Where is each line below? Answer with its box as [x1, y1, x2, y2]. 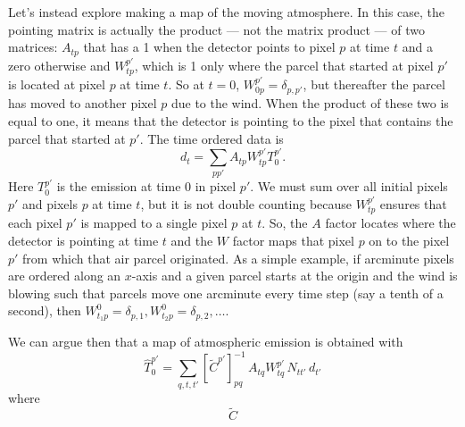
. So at [168, 75, 204, 94]
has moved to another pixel [8, 94, 157, 113]
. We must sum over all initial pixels [250, 177, 448, 196]
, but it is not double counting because [140, 195, 353, 213]
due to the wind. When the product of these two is [170, 94, 449, 113]
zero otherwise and [8, 55, 111, 74]
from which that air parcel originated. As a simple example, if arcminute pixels [22, 248, 454, 267]
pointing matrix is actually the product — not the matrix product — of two [8, 20, 425, 38]
